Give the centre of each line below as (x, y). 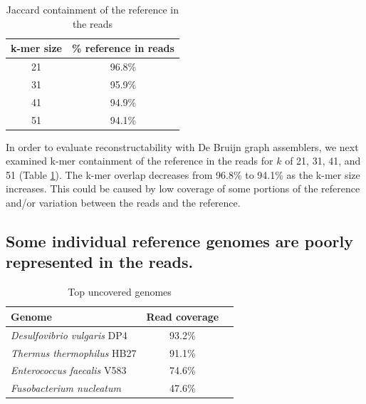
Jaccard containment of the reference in (93, 9)
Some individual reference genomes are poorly (179, 241)
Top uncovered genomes (120, 292)
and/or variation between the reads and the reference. (123, 203)
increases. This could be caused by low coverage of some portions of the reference (183, 188)
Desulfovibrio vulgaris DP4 (69, 335)
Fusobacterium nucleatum (66, 388)
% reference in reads (123, 48)
